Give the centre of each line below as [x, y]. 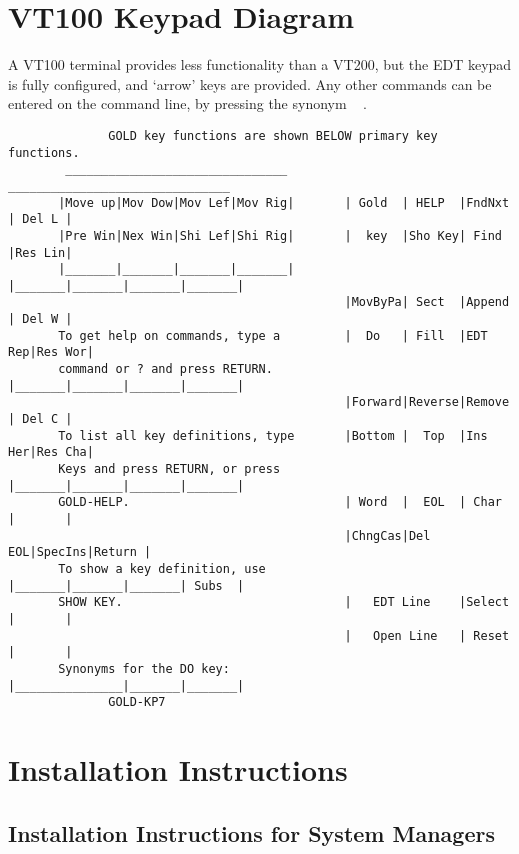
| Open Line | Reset [427, 635]
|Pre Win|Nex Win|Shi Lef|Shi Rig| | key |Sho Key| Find [280, 235]
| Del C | [40, 419]
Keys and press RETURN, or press [169, 469]
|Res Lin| [40, 252]
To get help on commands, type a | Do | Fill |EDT [273, 335]
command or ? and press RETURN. [165, 369]
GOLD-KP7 [137, 702]
